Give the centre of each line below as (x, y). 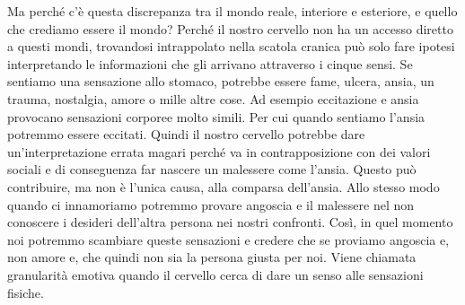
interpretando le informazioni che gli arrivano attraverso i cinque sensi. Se (210, 63)
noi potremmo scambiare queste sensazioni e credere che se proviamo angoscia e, (228, 239)
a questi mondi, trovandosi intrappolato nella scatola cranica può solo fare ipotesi (231, 46)
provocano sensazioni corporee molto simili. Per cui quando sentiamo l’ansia (216, 116)
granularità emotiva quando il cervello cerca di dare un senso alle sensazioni (215, 274)
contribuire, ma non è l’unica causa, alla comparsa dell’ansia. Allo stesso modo (224, 186)
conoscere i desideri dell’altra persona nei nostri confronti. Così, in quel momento (230, 222)
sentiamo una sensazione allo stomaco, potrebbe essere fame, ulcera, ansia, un (221, 81)
